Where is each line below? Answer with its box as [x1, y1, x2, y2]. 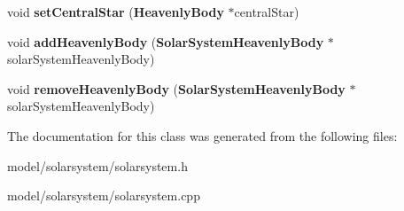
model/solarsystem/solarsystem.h [7, 156, 188, 175]
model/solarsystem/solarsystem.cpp [7, 186, 200, 205]
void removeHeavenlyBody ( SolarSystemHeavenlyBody [7, 79, 346, 98]
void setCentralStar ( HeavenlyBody [7, 3, 224, 20]
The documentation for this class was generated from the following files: [7, 126, 398, 145]
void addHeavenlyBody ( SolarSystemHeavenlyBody [7, 32, 324, 51]
